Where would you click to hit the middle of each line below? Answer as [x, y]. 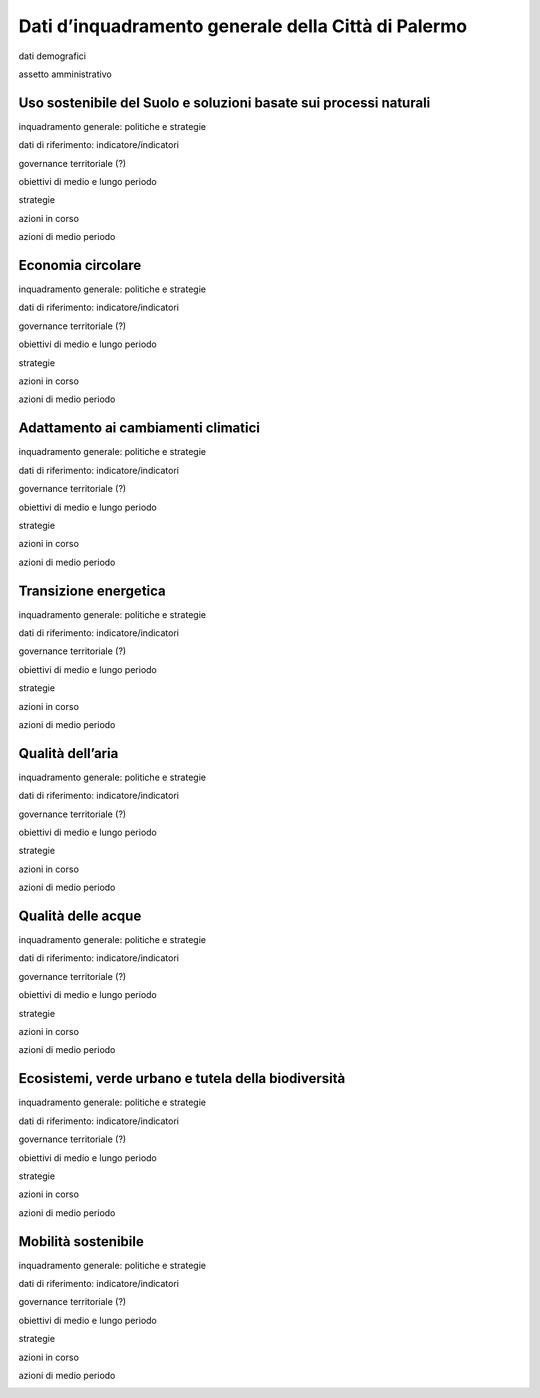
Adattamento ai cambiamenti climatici [139, 428]
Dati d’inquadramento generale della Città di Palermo [243, 26]
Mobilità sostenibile [81, 1241]
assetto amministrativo [65, 74]
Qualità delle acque [80, 916]
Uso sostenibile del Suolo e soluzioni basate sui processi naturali [224, 102]
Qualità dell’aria [68, 753]
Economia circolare [80, 265]
